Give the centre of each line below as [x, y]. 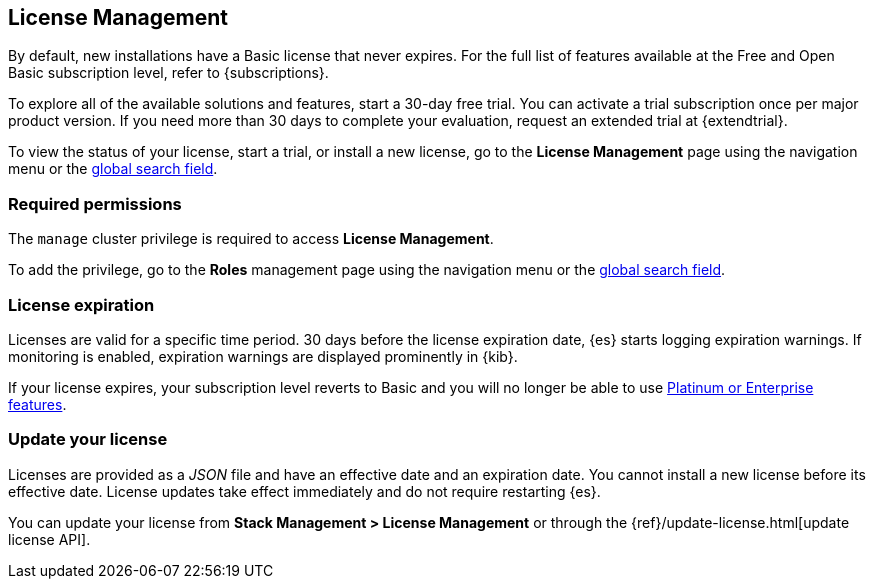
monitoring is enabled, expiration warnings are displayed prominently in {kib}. [263, 356]
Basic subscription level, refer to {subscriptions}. [168, 73]
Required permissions [95, 203]
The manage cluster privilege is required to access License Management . [251, 239]
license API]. [49, 539]
